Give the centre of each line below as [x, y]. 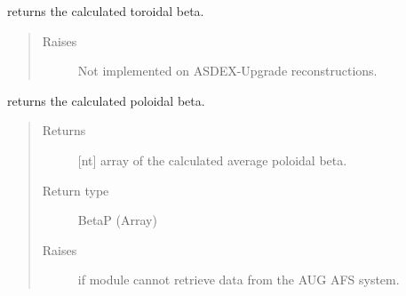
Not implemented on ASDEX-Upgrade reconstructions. [227, 71]
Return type [76, 190]
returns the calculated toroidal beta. [106, 11]
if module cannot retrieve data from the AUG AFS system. [239, 280]
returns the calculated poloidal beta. [106, 100]
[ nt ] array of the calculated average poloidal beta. [212, 160]
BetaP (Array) [117, 220]
